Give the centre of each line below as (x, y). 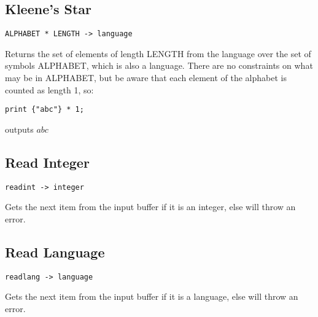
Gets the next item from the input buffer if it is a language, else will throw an (152, 296)
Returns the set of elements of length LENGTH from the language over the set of (158, 53)
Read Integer (47, 162)
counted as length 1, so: (49, 89)
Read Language (55, 252)
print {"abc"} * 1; (45, 110)
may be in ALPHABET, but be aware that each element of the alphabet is (146, 78)
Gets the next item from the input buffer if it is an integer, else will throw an (150, 207)
